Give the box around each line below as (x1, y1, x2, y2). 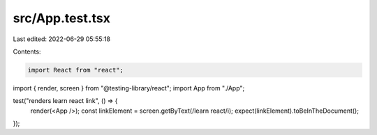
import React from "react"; (27, 66, 124, 74)
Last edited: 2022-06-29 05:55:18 (13, 35, 111, 43)
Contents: (13, 47, 41, 56)
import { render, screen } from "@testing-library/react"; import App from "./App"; (13, 84, 245, 92)
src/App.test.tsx (13, 10, 111, 26)
